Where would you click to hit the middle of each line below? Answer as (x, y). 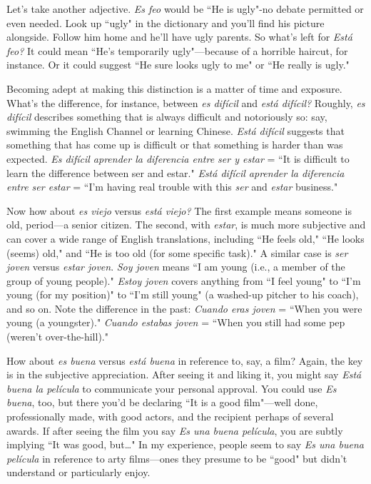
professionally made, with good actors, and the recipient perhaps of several (170, 417)
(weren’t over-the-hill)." (57, 337)
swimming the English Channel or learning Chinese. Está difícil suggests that (176, 130)
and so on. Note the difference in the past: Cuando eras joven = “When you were (184, 308)
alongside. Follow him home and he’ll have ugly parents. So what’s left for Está (179, 37)
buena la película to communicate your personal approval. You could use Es (172, 388)
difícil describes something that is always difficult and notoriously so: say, (167, 117)
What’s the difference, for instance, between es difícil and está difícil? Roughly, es (186, 102)
